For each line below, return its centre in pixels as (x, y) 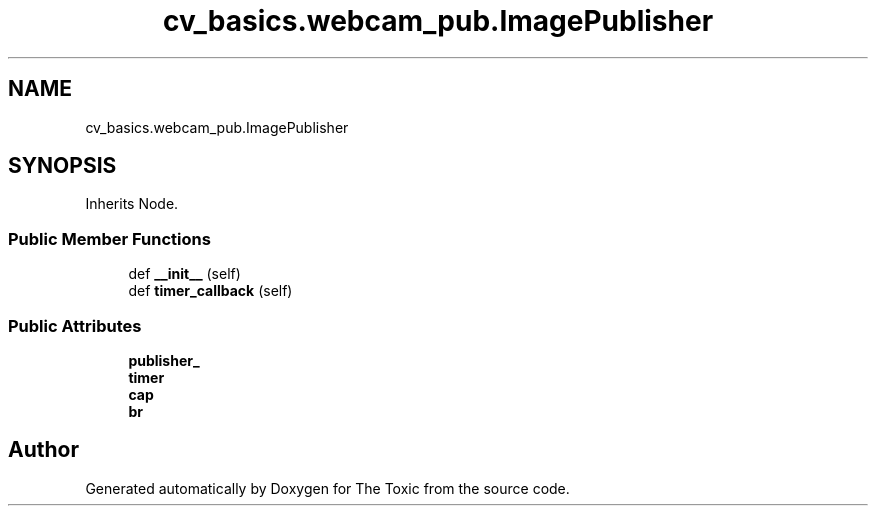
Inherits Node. (132, 204)
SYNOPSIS (62, 166)
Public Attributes (75, 325)
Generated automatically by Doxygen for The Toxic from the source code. (327, 488)
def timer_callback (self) (210, 291)
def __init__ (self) (184, 274)
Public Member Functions (109, 238)
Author (43, 450)
